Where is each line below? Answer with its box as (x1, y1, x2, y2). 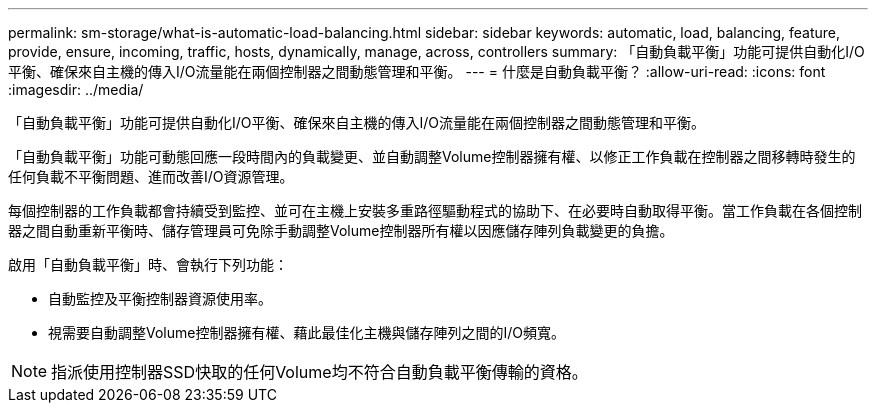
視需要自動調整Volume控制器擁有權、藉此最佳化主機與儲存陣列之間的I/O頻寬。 (48, 324, 565, 341)
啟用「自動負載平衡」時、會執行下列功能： (8, 256, 288, 273)
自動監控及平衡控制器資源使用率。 (48, 290, 272, 307)
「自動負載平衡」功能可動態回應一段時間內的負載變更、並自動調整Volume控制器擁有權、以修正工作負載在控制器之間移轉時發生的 (8, 148, 856, 165)
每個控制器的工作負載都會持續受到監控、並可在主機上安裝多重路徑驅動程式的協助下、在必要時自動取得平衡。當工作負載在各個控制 (8, 202, 862, 219)
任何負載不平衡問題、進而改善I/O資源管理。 (8, 168, 294, 185)
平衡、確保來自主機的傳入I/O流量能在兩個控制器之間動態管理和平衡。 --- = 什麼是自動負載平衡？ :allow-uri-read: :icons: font (8, 63, 826, 80)
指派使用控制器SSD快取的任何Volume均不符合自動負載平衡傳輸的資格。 (51, 362, 588, 382)
